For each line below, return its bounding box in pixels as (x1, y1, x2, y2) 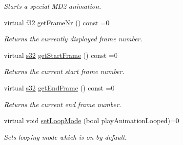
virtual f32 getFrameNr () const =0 (4, 17, 110, 27)
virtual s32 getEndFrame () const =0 (4, 82, 115, 92)
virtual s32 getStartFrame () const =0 (4, 50, 118, 60)
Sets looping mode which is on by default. (4, 131, 127, 142)
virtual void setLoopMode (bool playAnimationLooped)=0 (4, 115, 179, 126)
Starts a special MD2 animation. (4, 1, 101, 11)
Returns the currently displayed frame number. (4, 34, 142, 44)
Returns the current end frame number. (4, 99, 122, 109)
